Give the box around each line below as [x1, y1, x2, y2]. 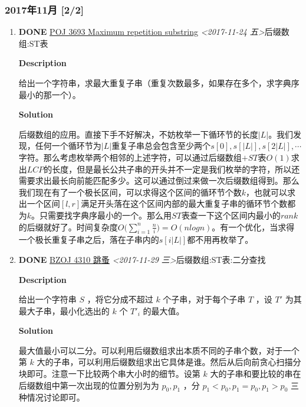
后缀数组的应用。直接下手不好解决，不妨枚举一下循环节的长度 [18, 128, 258, 140]
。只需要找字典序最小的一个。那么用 [31, 209, 172, 221]
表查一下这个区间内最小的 [181, 209, 281, 221]
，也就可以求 [246, 185, 296, 198]
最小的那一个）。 [18, 88, 81, 100]
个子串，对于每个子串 [163, 293, 246, 305]
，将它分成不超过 [87, 293, 153, 305]
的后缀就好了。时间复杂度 [18, 220, 118, 233]
